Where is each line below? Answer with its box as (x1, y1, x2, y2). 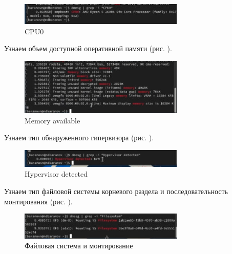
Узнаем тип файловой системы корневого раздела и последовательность (4, 185, 228, 196)
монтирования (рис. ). (4, 196, 73, 206)
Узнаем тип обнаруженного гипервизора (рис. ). (4, 132, 154, 143)
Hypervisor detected (25, 168, 88, 179)
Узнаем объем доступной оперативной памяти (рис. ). (4, 43, 172, 54)
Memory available (25, 115, 80, 125)
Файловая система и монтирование (25, 240, 133, 251)
